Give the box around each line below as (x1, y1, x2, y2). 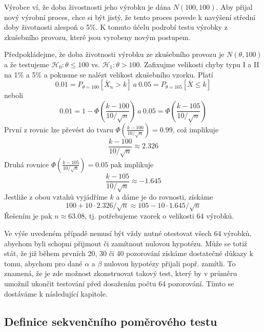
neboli (4, 90, 23, 101)
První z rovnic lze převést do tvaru (4, 124, 113, 134)
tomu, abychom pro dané (4, 258, 83, 268)
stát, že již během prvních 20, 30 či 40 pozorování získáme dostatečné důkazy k (4, 248, 253, 259)
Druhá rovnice (4, 159, 49, 169)
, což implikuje (172, 124, 219, 134)
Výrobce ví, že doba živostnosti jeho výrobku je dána (4, 2, 171, 12)
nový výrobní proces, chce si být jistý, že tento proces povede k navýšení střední (4, 11, 256, 22)
